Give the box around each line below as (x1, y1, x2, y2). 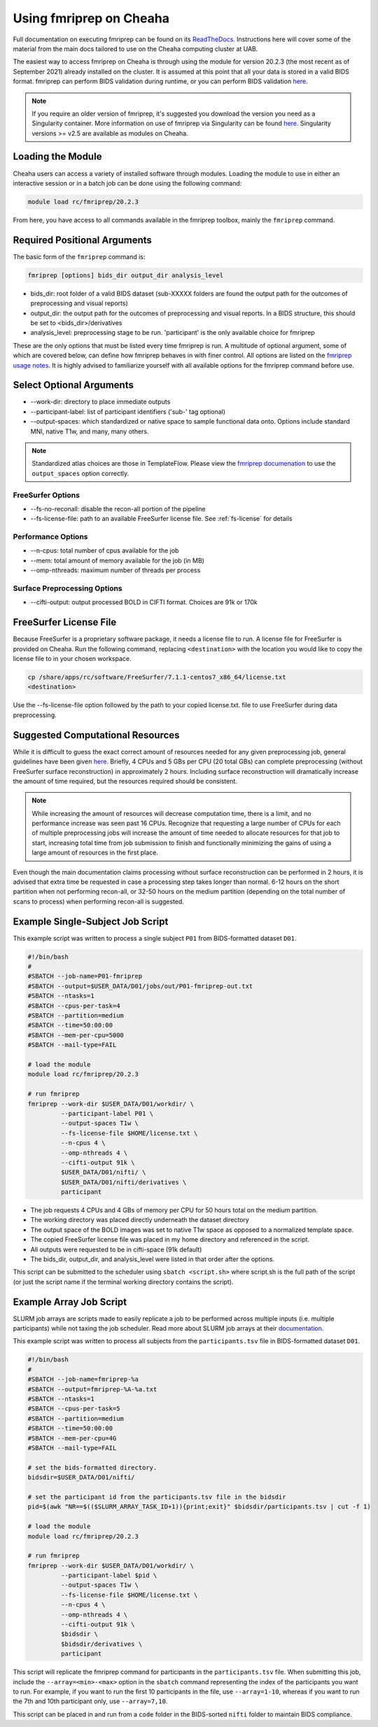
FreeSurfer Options (13, 490, 80, 500)
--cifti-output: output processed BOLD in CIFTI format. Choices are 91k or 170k (30, 598, 258, 606)
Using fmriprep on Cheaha (13, 11, 169, 26)
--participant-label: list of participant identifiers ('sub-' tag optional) (30, 407, 226, 416)
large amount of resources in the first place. (31, 848, 159, 857)
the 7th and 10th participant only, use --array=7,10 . (13, 1697, 168, 1705)
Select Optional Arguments (13, 379, 134, 391)
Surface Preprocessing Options (13, 583, 122, 593)
